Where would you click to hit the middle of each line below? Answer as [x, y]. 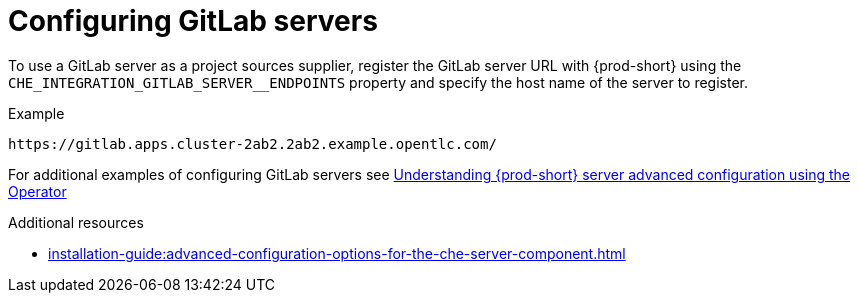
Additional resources [76, 222]
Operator [37, 191]
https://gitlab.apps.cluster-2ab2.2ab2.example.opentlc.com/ [252, 143]
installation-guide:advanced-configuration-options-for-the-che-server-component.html [337, 253]
